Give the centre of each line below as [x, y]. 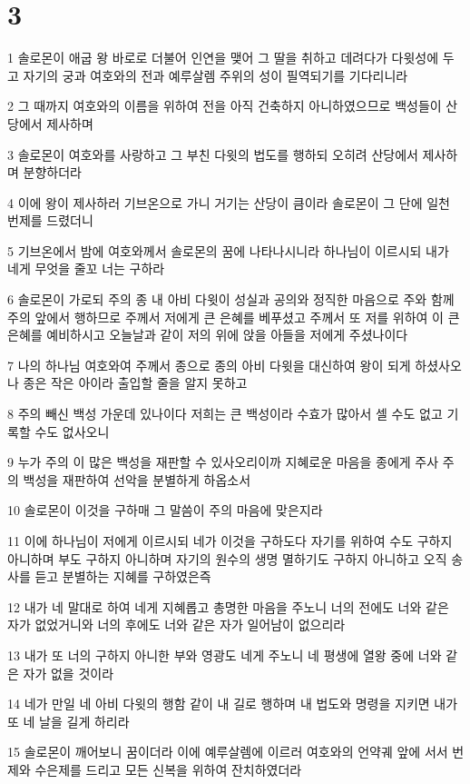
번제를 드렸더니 [50, 220]
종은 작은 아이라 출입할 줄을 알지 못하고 [135, 383]
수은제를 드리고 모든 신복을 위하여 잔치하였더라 [168, 769]
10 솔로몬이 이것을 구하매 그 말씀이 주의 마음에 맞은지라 [165, 510]
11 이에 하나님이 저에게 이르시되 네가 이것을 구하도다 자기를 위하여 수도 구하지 [230, 541]
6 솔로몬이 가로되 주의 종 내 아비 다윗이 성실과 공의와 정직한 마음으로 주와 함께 [231, 299]
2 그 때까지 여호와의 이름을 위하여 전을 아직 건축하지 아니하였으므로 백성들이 [225, 106]
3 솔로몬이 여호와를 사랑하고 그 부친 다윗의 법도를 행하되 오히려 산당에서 [213, 154]
